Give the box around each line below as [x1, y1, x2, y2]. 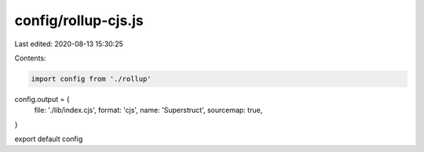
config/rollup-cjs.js [14, 12, 144, 29]
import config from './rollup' [31, 74, 152, 83]
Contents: [14, 53, 46, 63]
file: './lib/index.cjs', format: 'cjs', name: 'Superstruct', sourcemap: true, [34, 106, 263, 115]
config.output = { [14, 94, 70, 103]
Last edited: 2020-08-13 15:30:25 [14, 39, 123, 49]
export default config [14, 134, 83, 144]
